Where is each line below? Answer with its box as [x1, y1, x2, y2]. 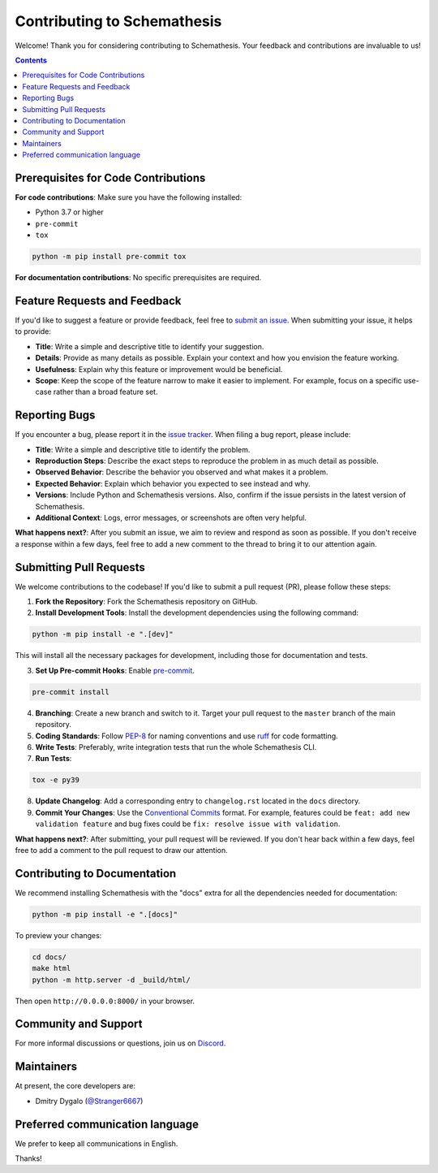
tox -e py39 [32, 776, 80, 785]
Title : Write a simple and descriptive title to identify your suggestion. [35, 341, 264, 351]
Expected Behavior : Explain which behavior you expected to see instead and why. [35, 478, 311, 488]
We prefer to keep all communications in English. [15, 1138, 178, 1149]
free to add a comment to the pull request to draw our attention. [15, 845, 229, 855]
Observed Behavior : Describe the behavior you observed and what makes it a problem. [35, 467, 328, 477]
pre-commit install [32, 687, 109, 696]
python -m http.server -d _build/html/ [32, 975, 191, 985]
